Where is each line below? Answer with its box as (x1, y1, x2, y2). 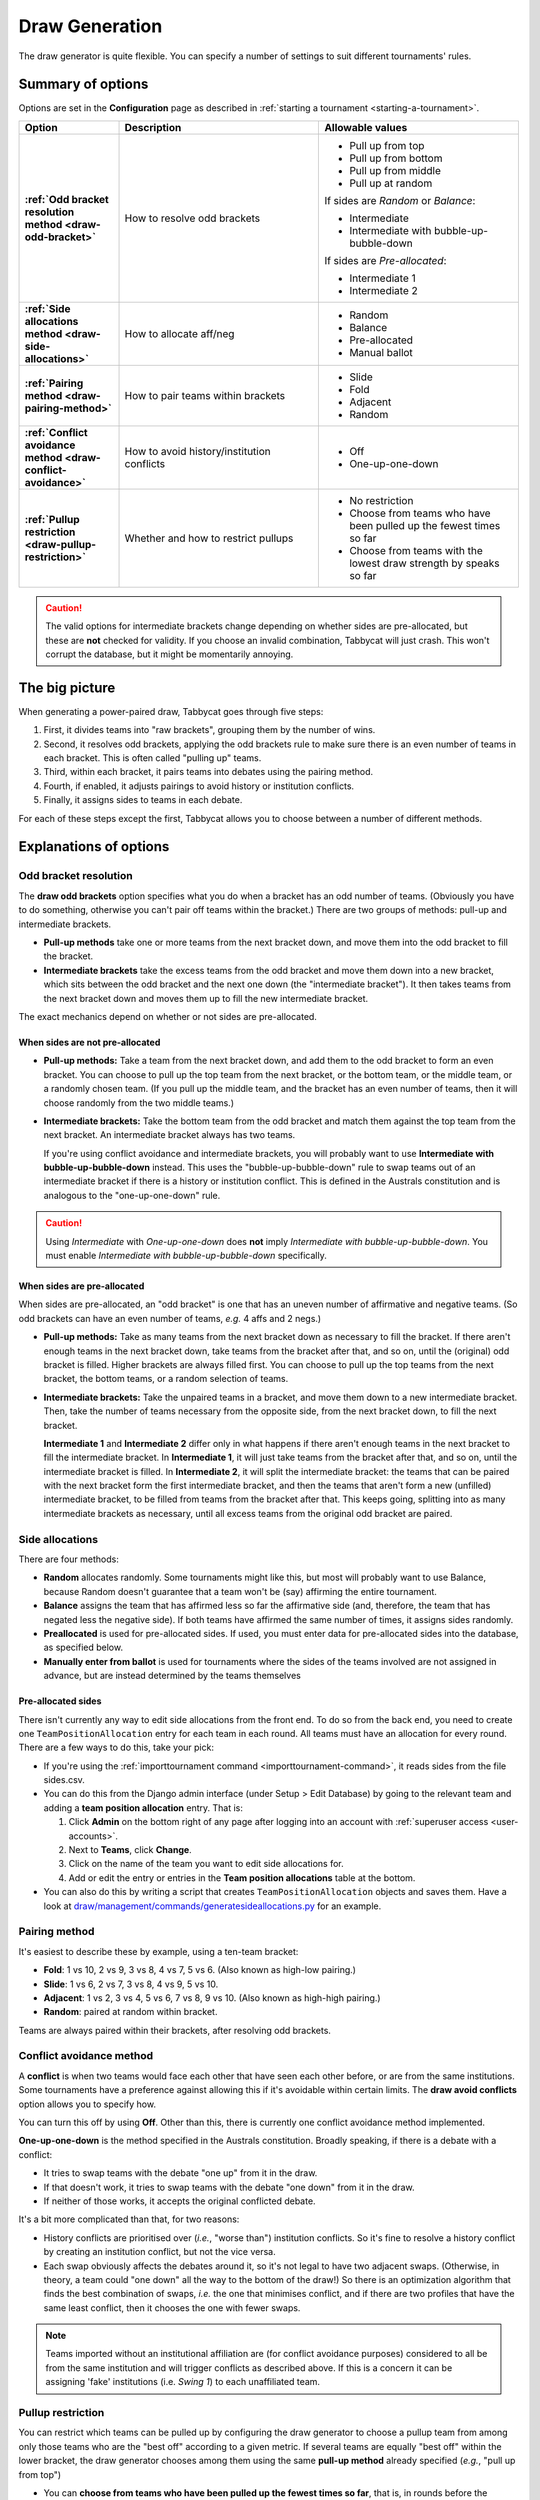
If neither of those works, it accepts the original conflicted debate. (43, 2195, 316, 2207)
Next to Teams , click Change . (68, 1844, 192, 1856)
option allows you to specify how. (18, 2098, 157, 2110)
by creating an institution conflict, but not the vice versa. (43, 2246, 276, 2258)
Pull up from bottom (349, 151, 443, 165)
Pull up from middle (349, 163, 442, 177)
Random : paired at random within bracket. (43, 2006, 218, 2018)
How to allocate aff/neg (124, 326, 235, 340)
